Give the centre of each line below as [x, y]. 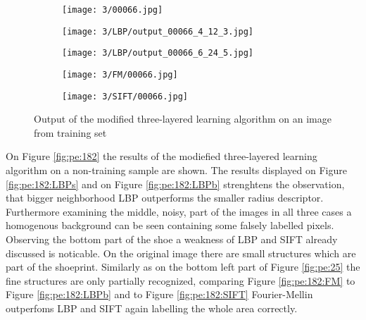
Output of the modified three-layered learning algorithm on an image [183, 119]
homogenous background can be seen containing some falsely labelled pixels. [170, 225]
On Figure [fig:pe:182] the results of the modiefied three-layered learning [162, 156]
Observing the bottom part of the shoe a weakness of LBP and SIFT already [172, 239]
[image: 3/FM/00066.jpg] [120, 74]
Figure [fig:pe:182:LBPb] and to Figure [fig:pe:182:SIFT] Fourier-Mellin [159, 294]
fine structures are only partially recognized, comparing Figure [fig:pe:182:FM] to [181, 280]
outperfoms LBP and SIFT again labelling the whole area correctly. [152, 308]
